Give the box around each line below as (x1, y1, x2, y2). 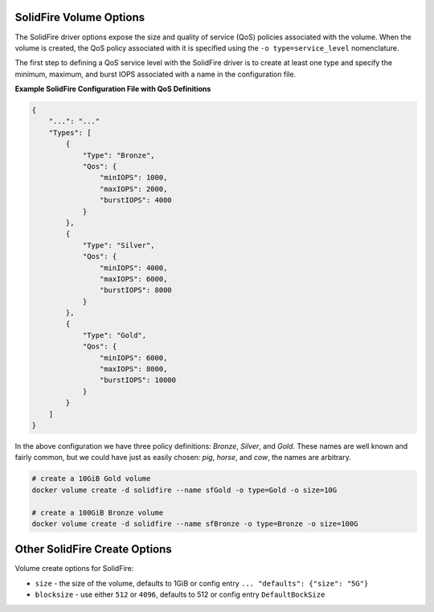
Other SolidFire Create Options (14, 543, 172, 557)
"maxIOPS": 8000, (99, 364, 168, 374)
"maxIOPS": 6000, (99, 274, 168, 283)
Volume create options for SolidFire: (14, 564, 134, 573)
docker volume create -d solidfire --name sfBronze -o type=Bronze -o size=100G (31, 519, 358, 528)
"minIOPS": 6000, (99, 353, 168, 362)
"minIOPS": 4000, (99, 263, 168, 273)
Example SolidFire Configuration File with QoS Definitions (14, 84, 211, 94)
